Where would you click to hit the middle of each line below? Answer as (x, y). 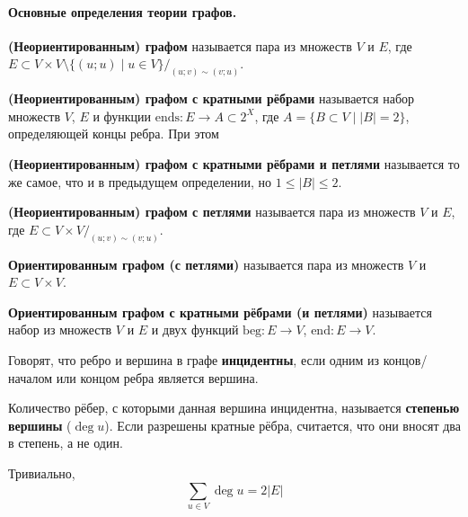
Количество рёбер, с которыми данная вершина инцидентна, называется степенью (234, 408)
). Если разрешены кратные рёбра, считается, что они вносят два (283, 425)
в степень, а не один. (66, 443)
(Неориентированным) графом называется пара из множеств (180, 45)
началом (31, 377)
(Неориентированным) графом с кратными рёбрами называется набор (212, 98)
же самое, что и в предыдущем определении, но (140, 181)
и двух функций (195, 330)
